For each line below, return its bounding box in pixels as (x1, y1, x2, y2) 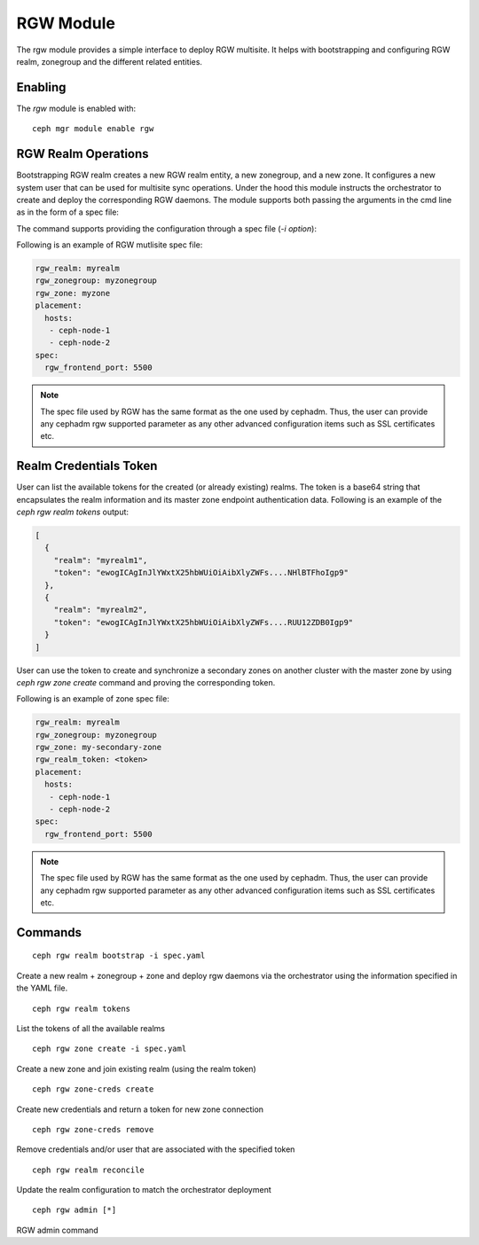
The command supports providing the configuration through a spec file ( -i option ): (16, 223, 317, 234)
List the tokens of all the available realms (16, 1022, 166, 1033)
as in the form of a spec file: (16, 207, 120, 217)
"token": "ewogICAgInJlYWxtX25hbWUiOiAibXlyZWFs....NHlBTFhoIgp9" (53, 568, 349, 578)
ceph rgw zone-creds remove (32, 1124, 154, 1134)
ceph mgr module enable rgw (32, 124, 154, 134)
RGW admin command (16, 1225, 99, 1235)
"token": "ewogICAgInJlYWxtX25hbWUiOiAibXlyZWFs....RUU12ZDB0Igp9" (53, 617, 354, 627)
